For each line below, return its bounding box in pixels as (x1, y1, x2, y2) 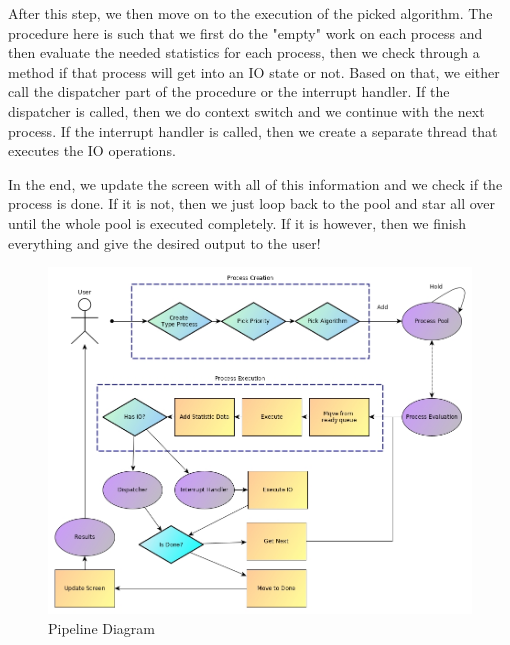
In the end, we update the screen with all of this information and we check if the (8, 173, 503, 194)
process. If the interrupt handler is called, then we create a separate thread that (8, 120, 498, 141)
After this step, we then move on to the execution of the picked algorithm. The (8, 3, 493, 23)
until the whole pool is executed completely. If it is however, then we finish (8, 212, 466, 233)
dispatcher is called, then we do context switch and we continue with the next (8, 100, 485, 121)
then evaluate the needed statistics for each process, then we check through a (8, 42, 480, 63)
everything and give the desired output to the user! (8, 232, 321, 253)
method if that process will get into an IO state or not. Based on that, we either (8, 61, 500, 82)
